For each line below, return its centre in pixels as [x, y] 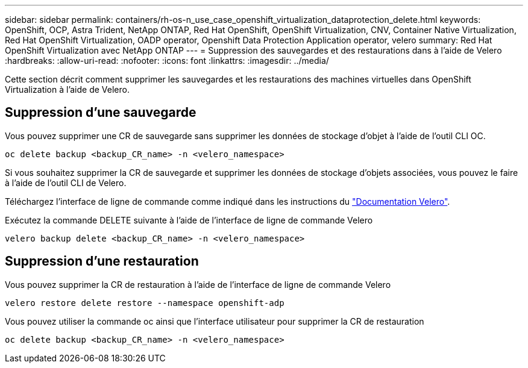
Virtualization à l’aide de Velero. [67, 89]
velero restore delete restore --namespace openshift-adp [145, 303]
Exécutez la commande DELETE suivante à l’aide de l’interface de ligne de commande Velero [189, 220]
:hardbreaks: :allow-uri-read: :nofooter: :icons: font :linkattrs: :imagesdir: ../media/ [167, 61]
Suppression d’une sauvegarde [101, 113]
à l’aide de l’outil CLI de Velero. [66, 182]
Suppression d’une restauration [102, 261]
